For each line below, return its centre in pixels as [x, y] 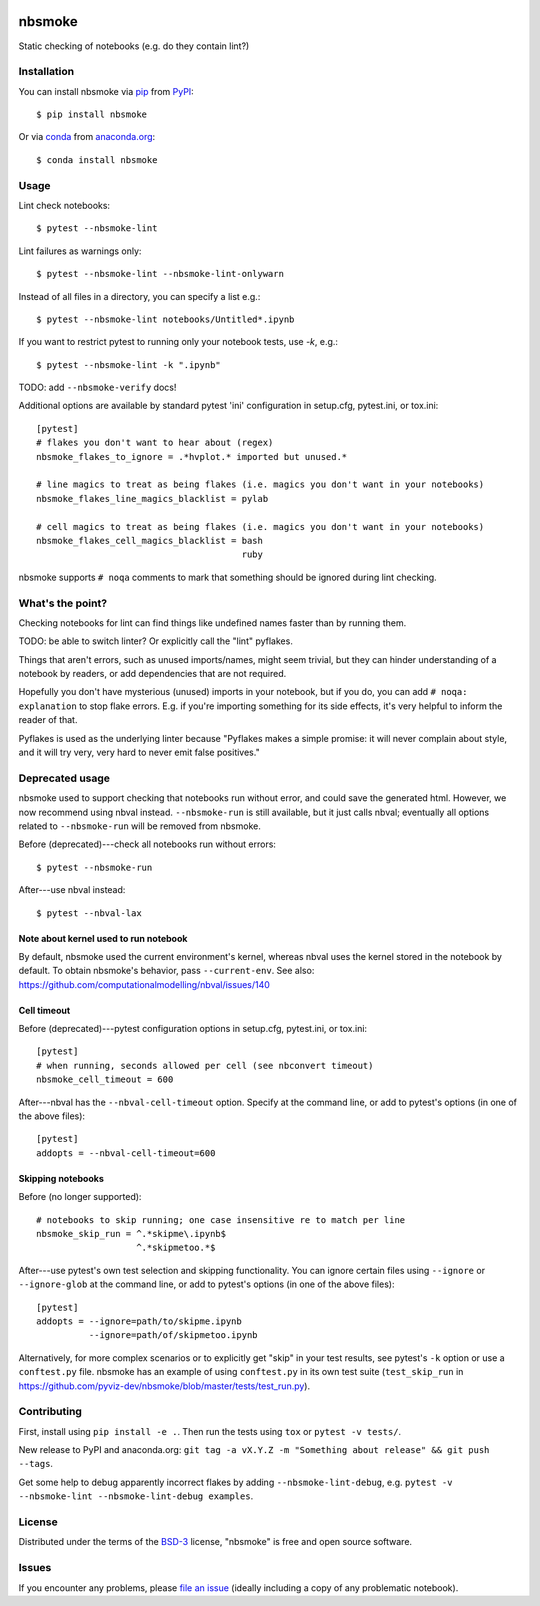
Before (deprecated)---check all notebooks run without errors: [147, 844]
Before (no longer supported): [80, 1197]
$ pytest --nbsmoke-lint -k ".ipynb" [129, 364]
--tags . [36, 1464]
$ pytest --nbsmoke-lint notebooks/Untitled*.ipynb [165, 319]
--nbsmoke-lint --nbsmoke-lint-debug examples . [136, 1496]
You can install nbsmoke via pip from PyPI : [106, 91]
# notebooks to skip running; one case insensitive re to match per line [221, 1219]
